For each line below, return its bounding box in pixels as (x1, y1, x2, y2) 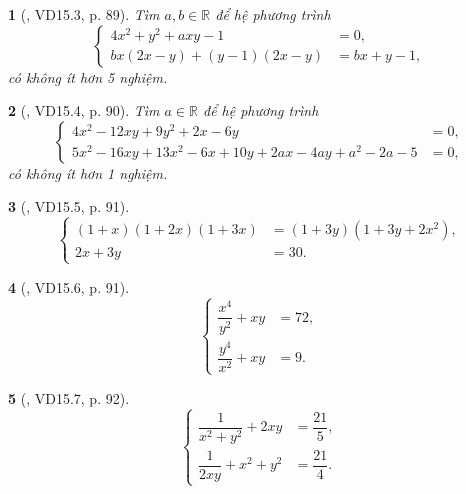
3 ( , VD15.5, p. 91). (8, 196, 130, 217)
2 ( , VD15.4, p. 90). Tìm (8, 100, 160, 121)
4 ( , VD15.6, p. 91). (8, 276, 130, 297)
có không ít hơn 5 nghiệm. (8, 66, 168, 87)
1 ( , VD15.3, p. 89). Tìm (8, 4, 160, 24)
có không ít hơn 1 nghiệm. (8, 162, 168, 183)
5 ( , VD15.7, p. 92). (8, 387, 130, 408)
